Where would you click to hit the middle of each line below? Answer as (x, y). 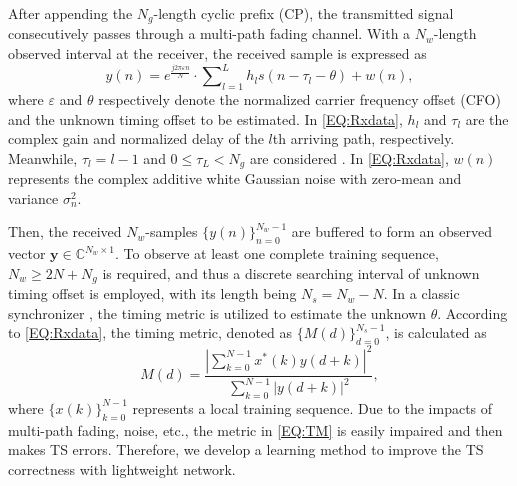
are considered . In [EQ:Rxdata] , (349, 157)
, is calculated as (436, 332)
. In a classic (421, 293)
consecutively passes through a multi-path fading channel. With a (209, 33)
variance (33, 197)
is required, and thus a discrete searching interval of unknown (291, 272)
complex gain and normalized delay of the (136, 138)
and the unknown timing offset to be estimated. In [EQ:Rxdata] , (205, 118)
